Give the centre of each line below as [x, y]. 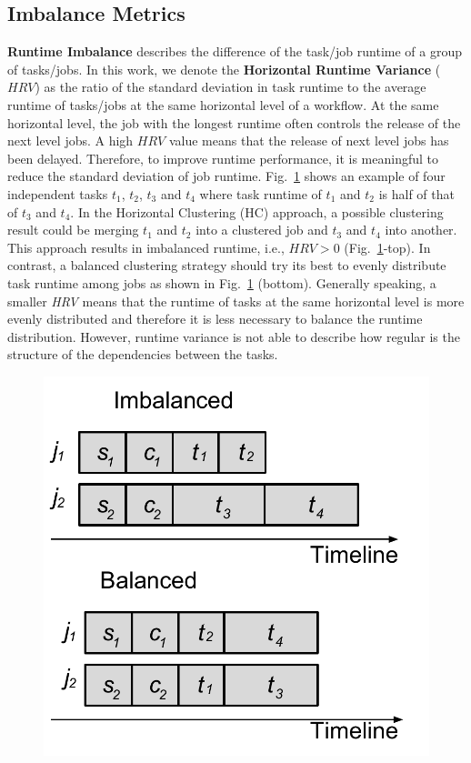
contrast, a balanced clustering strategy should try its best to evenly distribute [227, 265]
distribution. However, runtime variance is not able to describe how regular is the [234, 336]
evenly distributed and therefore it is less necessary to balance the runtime [215, 319]
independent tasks [58, 193]
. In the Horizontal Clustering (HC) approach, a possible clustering [257, 211]
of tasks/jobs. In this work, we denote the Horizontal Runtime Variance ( [224, 69]
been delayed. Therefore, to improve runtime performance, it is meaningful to [223, 158]
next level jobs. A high [70, 141]
